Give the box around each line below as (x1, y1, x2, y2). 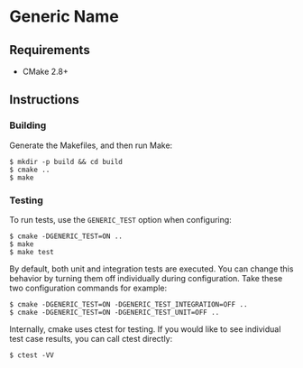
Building (9, 119, 47, 132)
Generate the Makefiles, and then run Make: (9, 140, 173, 151)
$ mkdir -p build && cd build (9, 157, 124, 166)
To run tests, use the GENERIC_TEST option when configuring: (9, 214, 232, 225)
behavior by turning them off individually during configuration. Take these (9, 272, 283, 283)
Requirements (9, 42, 90, 58)
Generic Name (9, 6, 119, 27)
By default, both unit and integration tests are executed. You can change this (9, 263, 294, 274)
